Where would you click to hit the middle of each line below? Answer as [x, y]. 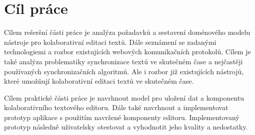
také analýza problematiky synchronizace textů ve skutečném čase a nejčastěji [123, 61]
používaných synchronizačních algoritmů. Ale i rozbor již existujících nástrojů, [124, 71]
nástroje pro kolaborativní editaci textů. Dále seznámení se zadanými [110, 42]
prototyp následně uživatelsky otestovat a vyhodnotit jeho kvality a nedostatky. [126, 127]
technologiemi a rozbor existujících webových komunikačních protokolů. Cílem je [127, 52]
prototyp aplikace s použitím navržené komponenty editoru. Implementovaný [122, 117]
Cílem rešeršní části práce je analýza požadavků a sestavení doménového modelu [127, 32]
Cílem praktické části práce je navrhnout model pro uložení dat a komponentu [124, 97]
